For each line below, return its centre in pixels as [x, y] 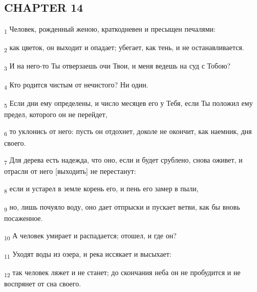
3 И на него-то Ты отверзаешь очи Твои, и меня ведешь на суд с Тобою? [117, 66]
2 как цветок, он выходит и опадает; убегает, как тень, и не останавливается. [124, 48]
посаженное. [24, 218]
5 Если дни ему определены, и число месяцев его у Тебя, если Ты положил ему [128, 103]
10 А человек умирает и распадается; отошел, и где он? [90, 236]
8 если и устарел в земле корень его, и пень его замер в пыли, [101, 189]
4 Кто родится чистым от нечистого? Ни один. [76, 85]
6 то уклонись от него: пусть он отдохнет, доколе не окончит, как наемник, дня [128, 132]
